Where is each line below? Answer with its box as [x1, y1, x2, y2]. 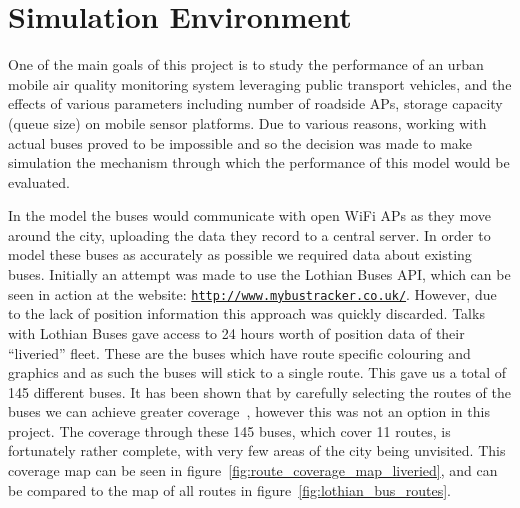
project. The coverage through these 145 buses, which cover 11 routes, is [8, 420, 451, 441]
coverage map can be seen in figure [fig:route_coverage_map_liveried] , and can [8, 460, 498, 481]
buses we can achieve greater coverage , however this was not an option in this [8, 401, 490, 422]
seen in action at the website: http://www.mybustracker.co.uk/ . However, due [8, 283, 497, 304]
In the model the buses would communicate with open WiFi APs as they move [8, 205, 491, 226]
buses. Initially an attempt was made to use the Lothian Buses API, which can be [8, 264, 511, 285]
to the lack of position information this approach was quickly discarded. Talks [8, 303, 485, 324]
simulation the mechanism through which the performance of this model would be [8, 152, 510, 173]
